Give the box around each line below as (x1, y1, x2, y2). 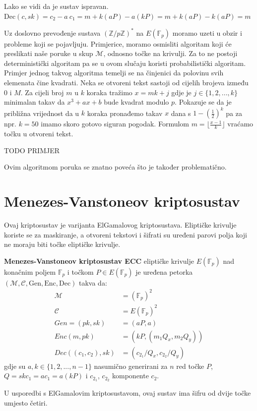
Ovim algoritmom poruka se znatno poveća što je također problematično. (4, 162, 227, 172)
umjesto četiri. (4, 397, 48, 408)
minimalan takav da (4, 97, 65, 107)
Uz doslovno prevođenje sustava (4, 27, 101, 38)
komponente (112, 370, 149, 381)
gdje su (4, 360, 26, 371)
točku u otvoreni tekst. (4, 128, 73, 139)
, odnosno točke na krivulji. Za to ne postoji (103, 48, 238, 59)
